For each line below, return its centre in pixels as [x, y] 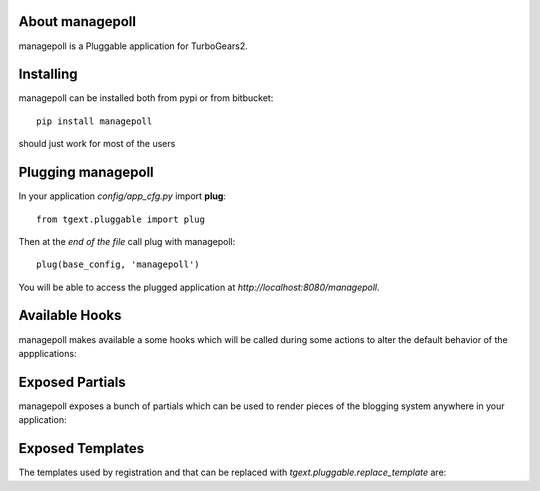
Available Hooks [70, 315]
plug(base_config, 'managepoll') [118, 264]
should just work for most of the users [97, 144]
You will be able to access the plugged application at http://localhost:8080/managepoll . [199, 287]
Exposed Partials [72, 381]
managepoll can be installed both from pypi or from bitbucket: [146, 98]
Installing [48, 74]
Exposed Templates [81, 448]
